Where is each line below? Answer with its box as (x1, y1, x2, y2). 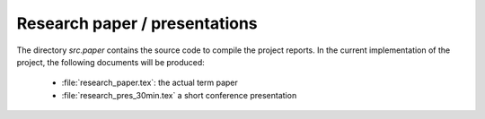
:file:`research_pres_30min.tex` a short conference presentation (61, 89, 297, 100)
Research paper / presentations (16, 13, 258, 33)
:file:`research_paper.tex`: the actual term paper (61, 77, 238, 89)
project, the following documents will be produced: (16, 56, 206, 67)
